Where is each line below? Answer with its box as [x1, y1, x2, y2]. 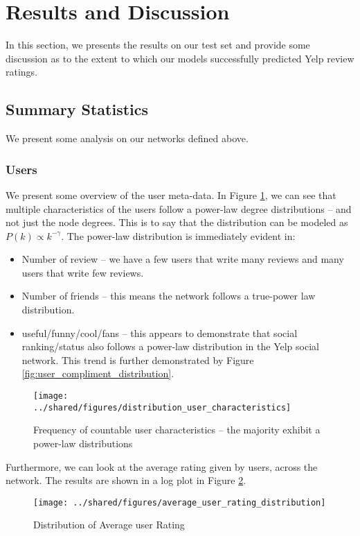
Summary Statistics [6, 98, 149, 120]
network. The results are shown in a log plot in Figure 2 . [6, 473, 246, 487]
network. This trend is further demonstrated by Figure [21, 352, 254, 367]
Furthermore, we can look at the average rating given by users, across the [6, 459, 318, 474]
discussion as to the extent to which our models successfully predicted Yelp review [6, 51, 354, 65]
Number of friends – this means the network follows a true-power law [21, 288, 316, 303]
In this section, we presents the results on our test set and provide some [6, 37, 310, 52]
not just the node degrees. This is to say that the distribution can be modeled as [6, 215, 348, 230]
